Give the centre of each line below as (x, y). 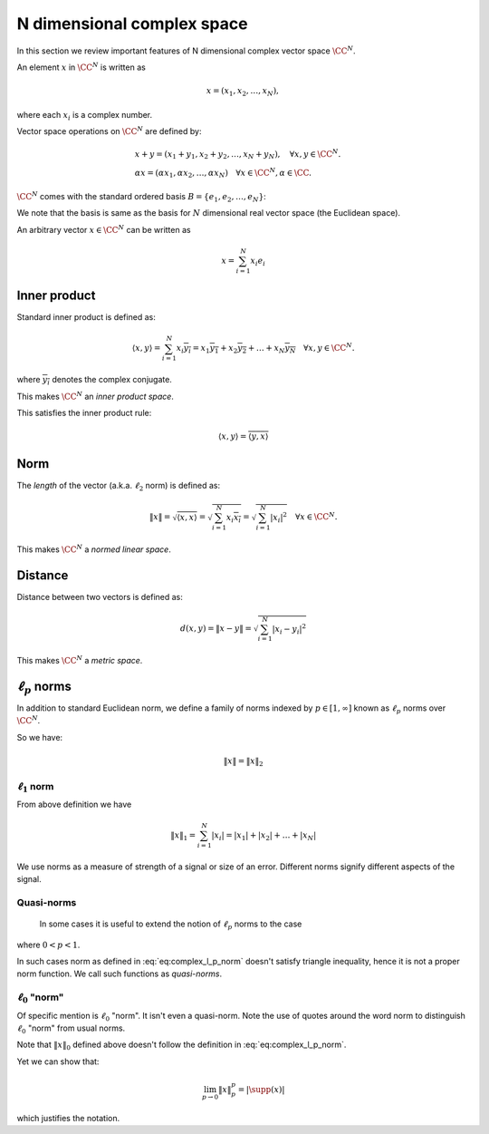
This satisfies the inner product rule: (84, 412)
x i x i (234, 519)
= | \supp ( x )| (261, 1089)
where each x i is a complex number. (85, 116)
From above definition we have (74, 804)
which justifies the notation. (68, 1118)
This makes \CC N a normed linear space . (94, 549)
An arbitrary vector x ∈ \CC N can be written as (104, 229)
